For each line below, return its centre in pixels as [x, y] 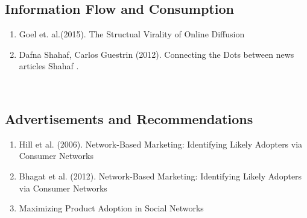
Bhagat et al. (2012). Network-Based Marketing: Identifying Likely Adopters [160, 176]
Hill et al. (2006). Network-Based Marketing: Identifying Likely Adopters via [161, 144]
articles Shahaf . [49, 66]
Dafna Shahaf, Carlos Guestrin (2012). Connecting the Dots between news [157, 54]
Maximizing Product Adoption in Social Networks [111, 208]
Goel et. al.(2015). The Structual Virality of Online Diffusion [132, 34]
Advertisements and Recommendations [129, 118]
